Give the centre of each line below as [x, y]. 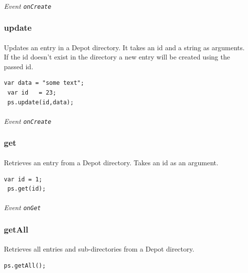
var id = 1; [23, 179]
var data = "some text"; [44, 83]
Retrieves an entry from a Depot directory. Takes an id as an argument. [111, 162]
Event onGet [22, 207]
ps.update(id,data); [41, 102]
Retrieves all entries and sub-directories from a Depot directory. [99, 249]
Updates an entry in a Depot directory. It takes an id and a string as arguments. [124, 47]
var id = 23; [32, 93]
